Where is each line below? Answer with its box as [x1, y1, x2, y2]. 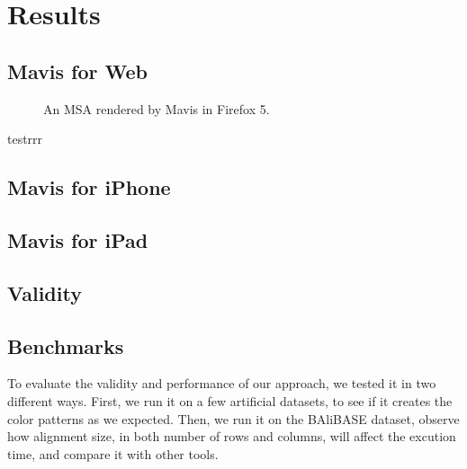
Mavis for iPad [7, 226, 148, 253]
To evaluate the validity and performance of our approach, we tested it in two [7, 374, 436, 393]
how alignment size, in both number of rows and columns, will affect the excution [7, 427, 456, 446]
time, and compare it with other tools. [7, 444, 219, 463]
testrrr [7, 129, 43, 148]
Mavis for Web [7, 57, 148, 84]
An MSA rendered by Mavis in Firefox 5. [43, 99, 270, 118]
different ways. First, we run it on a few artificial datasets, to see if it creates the [7, 391, 453, 410]
